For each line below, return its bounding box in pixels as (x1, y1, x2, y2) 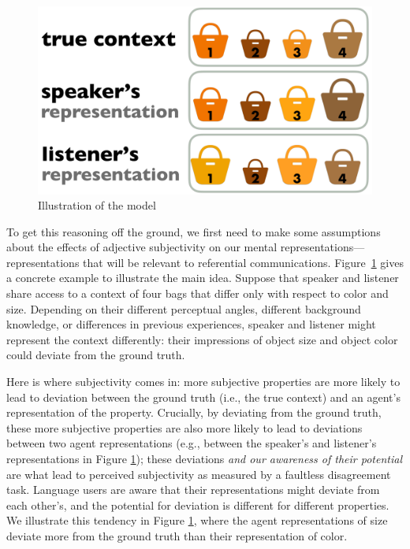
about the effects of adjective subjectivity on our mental (6, 239, 278, 255)
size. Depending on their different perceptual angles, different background (6, 300, 361, 317)
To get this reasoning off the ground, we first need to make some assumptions (6, 223, 381, 239)
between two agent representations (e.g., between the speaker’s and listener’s (6, 435, 377, 451)
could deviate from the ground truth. (6, 347, 185, 363)
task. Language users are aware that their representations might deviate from (6, 481, 380, 498)
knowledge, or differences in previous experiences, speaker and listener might (6, 316, 376, 332)
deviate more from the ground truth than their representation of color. (6, 527, 348, 543)
